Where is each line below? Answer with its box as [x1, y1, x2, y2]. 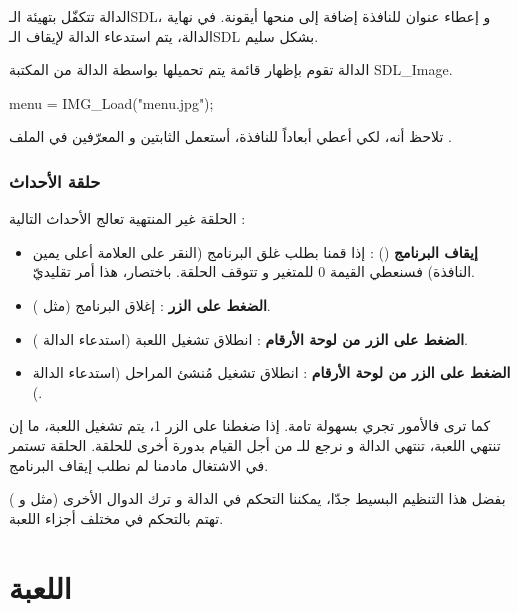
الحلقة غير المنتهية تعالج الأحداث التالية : [9, 208, 246, 229]
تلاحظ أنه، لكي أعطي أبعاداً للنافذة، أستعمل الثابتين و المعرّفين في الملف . [9, 126, 452, 147]
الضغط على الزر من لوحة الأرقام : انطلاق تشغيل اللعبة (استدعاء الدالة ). [32, 328, 468, 349]
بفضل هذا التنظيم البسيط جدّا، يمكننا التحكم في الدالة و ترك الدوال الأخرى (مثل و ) [9, 488, 506, 509]
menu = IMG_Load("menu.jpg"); [9, 92, 214, 113]
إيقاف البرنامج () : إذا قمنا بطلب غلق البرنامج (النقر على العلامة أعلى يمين [32, 241, 478, 262]
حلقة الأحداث [9, 168, 101, 193]
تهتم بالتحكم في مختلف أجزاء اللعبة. [9, 507, 224, 528]
